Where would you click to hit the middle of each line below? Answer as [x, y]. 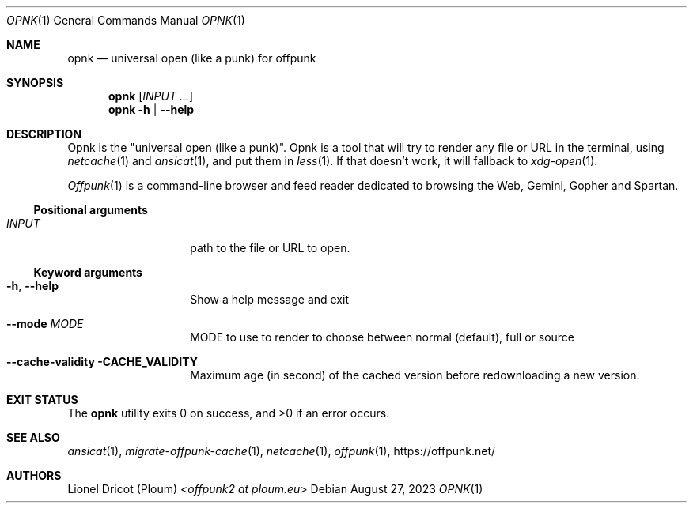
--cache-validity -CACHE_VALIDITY [102, 362]
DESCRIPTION [44, 134]
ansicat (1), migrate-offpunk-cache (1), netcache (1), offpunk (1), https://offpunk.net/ [282, 451]
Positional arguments [91, 210]
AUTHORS [34, 475]
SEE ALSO [33, 437]
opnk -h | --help [151, 109]
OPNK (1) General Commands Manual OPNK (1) [126, 20]
